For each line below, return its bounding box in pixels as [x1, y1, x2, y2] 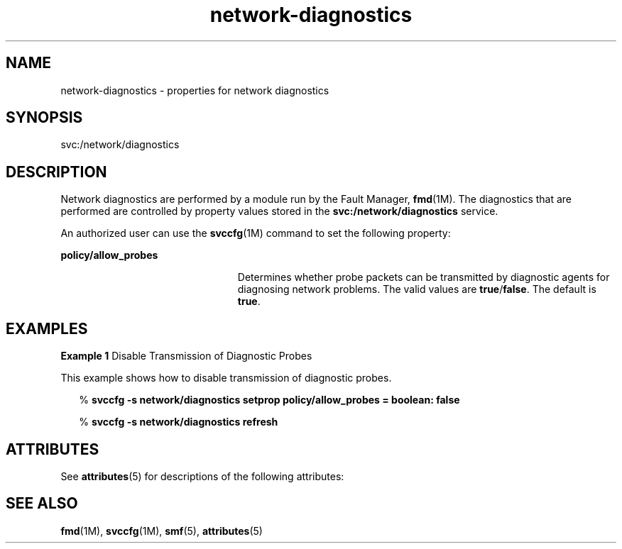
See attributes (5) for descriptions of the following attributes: [60, 470, 344, 482]
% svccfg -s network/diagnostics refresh [79, 416, 278, 428]
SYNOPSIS [6, 109, 83, 127]
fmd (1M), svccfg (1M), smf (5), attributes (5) [60, 524, 263, 537]
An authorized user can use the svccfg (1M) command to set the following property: [60, 227, 451, 240]
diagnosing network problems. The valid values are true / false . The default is [237, 283, 596, 296]
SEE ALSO [6, 494, 78, 513]
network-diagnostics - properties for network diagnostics [60, 84, 329, 96]
